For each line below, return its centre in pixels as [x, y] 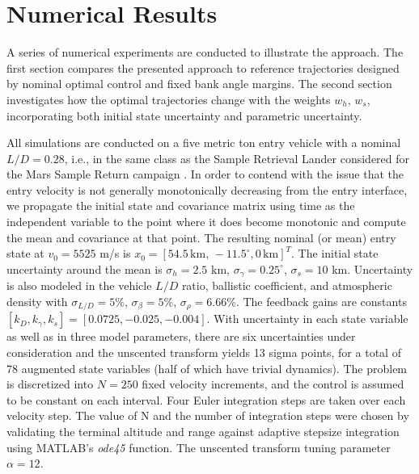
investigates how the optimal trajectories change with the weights [169, 99]
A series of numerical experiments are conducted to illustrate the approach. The [205, 52]
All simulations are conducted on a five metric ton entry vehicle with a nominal [204, 143]
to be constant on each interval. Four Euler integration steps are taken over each [206, 399]
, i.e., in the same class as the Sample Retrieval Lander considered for [237, 158]
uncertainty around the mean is [85, 268]
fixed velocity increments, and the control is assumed [273, 384]
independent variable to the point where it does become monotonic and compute [206, 222]
